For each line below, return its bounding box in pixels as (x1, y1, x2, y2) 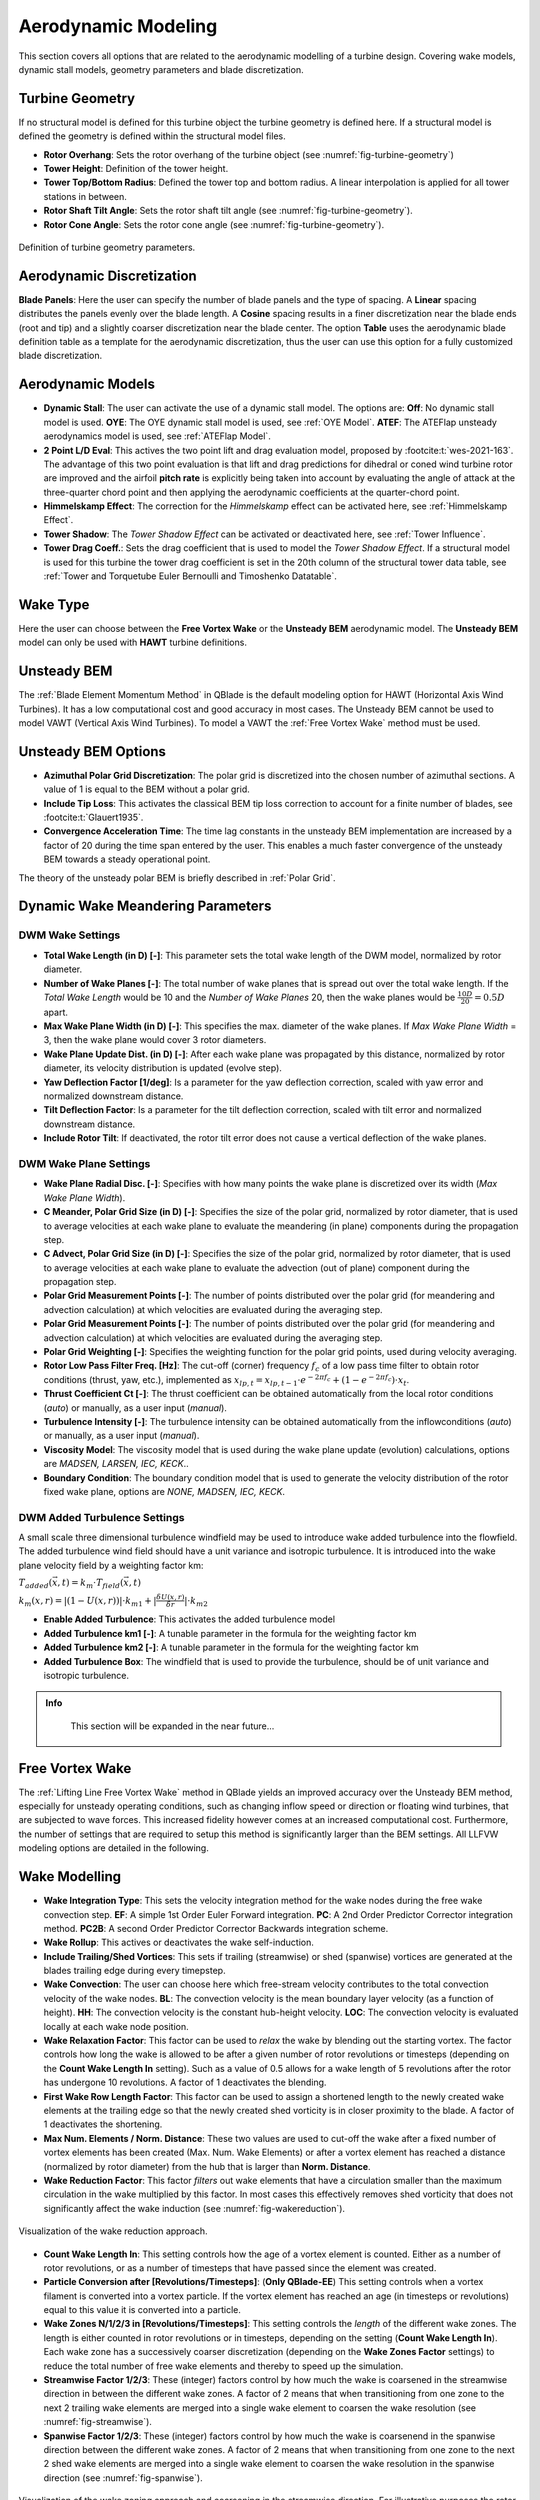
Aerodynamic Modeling (18, 15, 218, 37)
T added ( (18, 1577, 53, 1591)
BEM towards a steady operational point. (43, 853, 211, 865)
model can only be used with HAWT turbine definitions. (18, 636, 247, 649)
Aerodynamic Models (18, 376, 155, 393)
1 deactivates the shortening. (43, 2118, 163, 2130)
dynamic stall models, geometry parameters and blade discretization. (18, 63, 304, 75)
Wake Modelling (18, 1868, 122, 1885)
